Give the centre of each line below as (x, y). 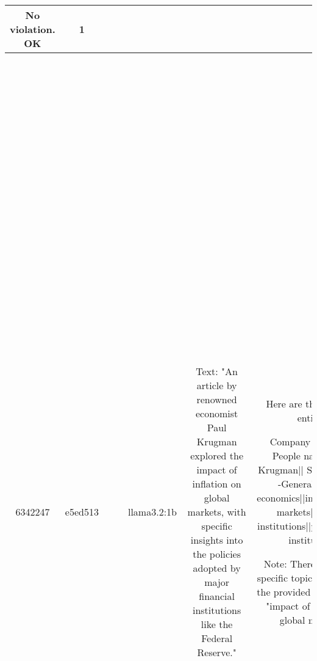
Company (290, 441)
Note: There (289, 564)
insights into (217, 540)
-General (296, 484)
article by (217, 385)
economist (217, 413)
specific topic (285, 578)
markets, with (217, 512)
